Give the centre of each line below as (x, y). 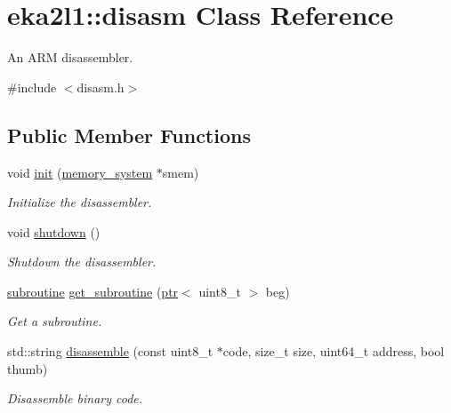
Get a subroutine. (55, 321)
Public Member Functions (129, 135)
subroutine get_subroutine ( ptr (93, 291)
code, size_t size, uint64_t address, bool (334, 351)
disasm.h (101, 87)
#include (32, 87)
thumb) (28, 368)
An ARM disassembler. (70, 57)
